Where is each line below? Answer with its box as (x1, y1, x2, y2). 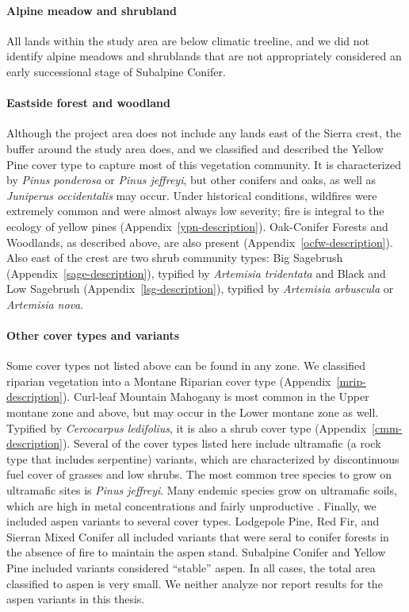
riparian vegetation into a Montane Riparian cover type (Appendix (6, 372, 331, 389)
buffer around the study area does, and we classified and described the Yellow (6, 140, 384, 156)
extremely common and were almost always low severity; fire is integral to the (6, 202, 384, 219)
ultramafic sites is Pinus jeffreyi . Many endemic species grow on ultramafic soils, (6, 482, 397, 498)
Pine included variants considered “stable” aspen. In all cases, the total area (6, 560, 376, 576)
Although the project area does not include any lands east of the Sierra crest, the (6, 125, 401, 141)
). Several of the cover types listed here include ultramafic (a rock (62, 435, 381, 452)
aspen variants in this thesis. (6, 591, 145, 607)
